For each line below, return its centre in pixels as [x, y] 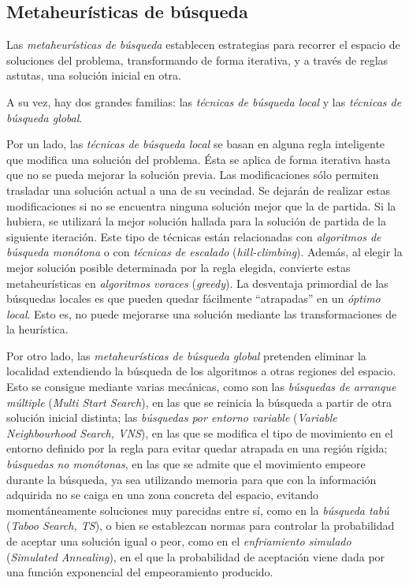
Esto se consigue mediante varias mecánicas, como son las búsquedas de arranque [201, 387]
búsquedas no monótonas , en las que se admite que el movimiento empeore [186, 464]
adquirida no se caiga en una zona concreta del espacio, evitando [163, 495]
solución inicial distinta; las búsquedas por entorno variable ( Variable [172, 417]
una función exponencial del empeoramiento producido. [140, 572]
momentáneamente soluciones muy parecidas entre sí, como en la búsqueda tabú [198, 510]
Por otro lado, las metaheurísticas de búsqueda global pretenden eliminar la [186, 355]
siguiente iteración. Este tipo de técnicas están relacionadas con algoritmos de [194, 236]
